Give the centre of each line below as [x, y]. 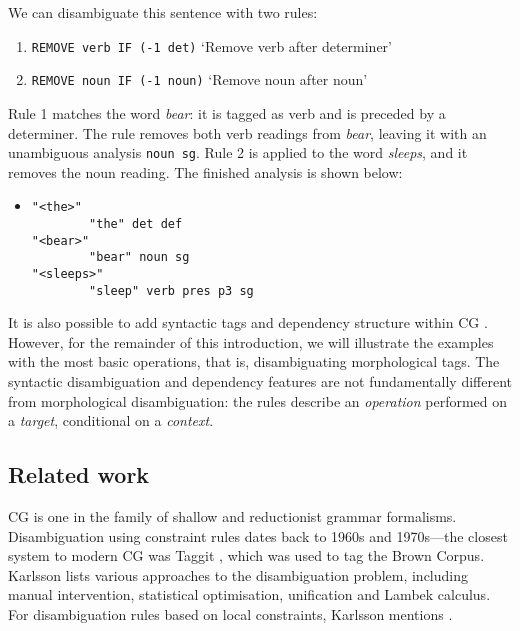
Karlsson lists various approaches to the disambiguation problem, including [238, 574]
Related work [79, 474]
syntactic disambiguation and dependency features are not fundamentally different [260, 381]
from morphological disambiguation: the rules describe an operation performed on [258, 400]
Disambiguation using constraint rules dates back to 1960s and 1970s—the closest [258, 535]
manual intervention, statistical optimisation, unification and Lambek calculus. [249, 594]
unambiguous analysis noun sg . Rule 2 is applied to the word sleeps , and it [238, 152]
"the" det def [136, 224]
